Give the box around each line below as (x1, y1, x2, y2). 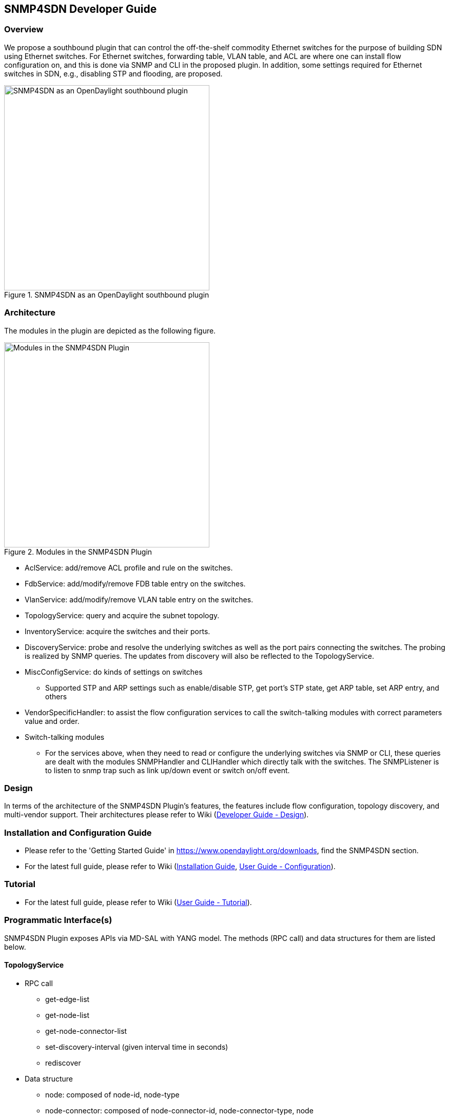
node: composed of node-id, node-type (45, 1090, 180, 1099)
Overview (4, 24, 44, 35)
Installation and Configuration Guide (4, 827, 152, 838)
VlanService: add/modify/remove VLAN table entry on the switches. (25, 595, 253, 604)
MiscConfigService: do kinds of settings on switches (25, 667, 203, 676)
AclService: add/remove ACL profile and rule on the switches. (25, 563, 233, 572)
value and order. (25, 716, 80, 725)
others (45, 692, 67, 701)
